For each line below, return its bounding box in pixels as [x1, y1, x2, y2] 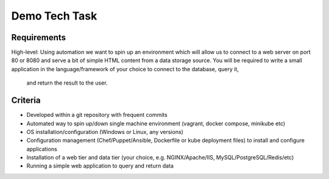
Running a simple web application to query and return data [26, 162, 174, 170]
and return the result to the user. [26, 79, 108, 86]
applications [26, 145, 57, 152]
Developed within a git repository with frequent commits [26, 111, 168, 119]
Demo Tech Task [11, 9, 97, 23]
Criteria [11, 95, 41, 106]
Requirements [11, 32, 66, 43]
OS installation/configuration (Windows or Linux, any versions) [26, 128, 184, 135]
